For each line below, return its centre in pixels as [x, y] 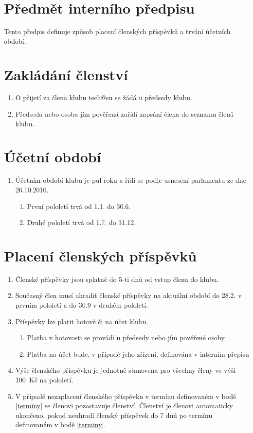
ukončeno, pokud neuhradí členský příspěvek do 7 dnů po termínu [114, 415]
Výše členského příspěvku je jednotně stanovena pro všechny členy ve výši [126, 370]
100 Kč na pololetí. [44, 380]
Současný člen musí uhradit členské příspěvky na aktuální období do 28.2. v [128, 295]
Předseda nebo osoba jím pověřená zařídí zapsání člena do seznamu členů [125, 114]
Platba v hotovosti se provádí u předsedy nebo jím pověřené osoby [126, 338]
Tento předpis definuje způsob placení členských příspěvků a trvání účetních [117, 31]
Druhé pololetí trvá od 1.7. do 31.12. [81, 222]
